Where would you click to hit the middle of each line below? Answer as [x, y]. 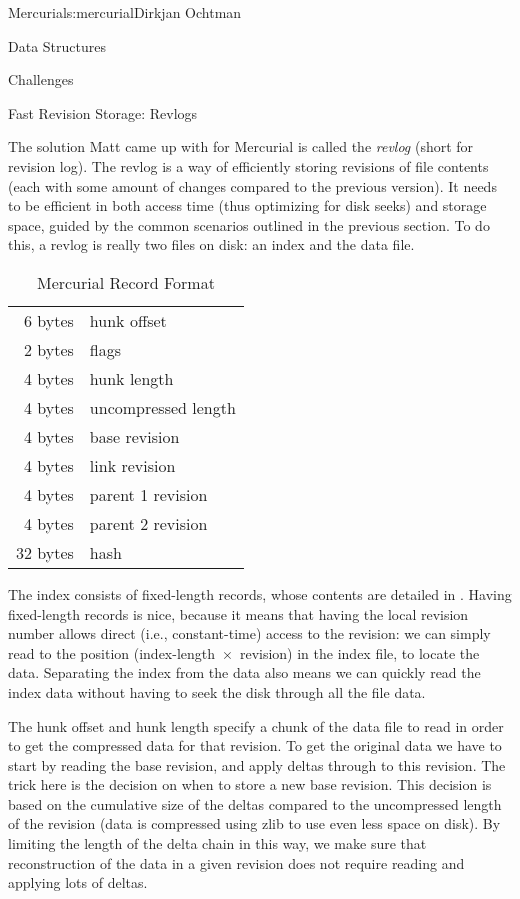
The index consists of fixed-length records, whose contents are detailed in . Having [260, 593]
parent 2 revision [148, 523]
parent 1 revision [148, 494]
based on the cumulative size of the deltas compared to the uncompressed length [255, 803]
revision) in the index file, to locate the [359, 652]
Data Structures [57, 45]
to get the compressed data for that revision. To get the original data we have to [255, 745]
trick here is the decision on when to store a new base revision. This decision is [250, 784]
